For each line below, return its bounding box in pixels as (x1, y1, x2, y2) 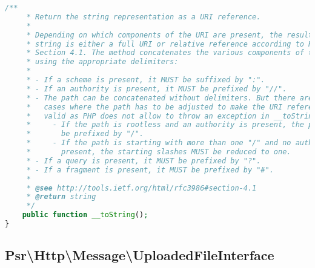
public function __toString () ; (22, 211, 148, 220)
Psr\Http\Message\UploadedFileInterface (5, 246, 274, 264)
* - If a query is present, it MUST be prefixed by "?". (26, 156, 261, 165)
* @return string (26, 192, 96, 201)
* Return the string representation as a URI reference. (26, 12, 261, 21)
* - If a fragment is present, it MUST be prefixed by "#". (26, 165, 274, 174)
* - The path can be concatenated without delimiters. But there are (26, 93, 313, 102)
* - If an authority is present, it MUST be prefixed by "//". (26, 84, 287, 93)
